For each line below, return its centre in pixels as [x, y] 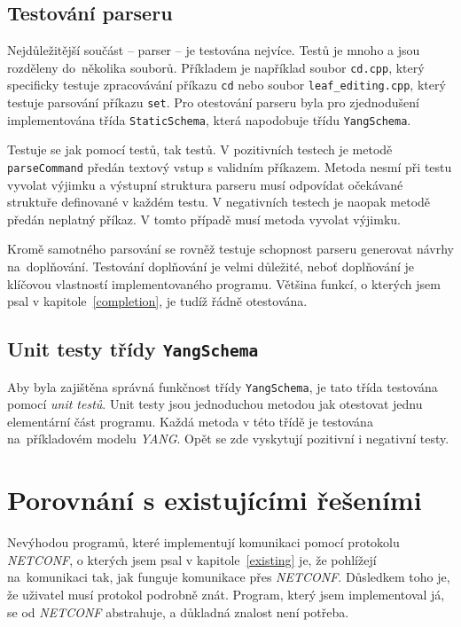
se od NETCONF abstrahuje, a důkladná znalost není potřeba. [178, 611]
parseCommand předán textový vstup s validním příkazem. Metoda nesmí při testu [230, 167]
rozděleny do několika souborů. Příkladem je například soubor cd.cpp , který [216, 67]
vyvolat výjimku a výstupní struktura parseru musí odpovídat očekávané [205, 184]
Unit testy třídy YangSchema [133, 349]
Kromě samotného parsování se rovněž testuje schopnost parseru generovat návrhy [230, 249]
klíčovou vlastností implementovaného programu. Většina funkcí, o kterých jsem [224, 283]
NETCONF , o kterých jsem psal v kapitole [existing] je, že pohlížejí [192, 559]
